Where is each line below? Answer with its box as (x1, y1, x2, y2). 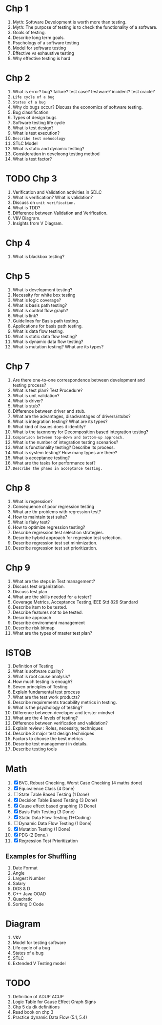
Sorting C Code (12, 901, 44, 907)
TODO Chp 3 (5, 173, 58, 184)
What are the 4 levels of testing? (12, 715, 78, 721)
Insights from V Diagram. (12, 220, 63, 226)
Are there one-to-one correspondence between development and (12, 377, 145, 383)
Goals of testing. (12, 29, 46, 35)
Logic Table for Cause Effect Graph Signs (12, 999, 96, 1005)
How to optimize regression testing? (12, 524, 85, 530)
